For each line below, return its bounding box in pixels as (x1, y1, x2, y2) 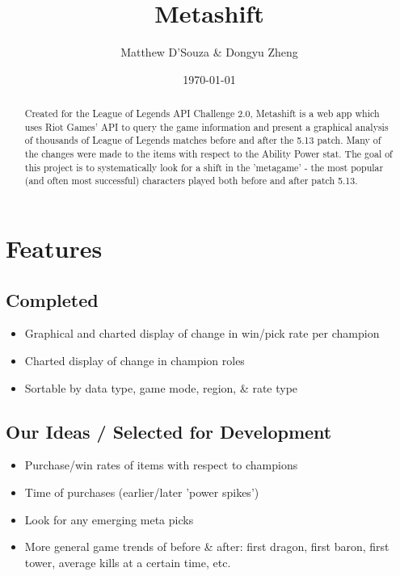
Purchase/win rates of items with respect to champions (24, 456, 298, 473)
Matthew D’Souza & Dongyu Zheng (120, 44, 298, 61)
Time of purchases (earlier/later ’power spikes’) (24, 484, 259, 501)
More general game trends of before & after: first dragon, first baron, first (24, 538, 389, 555)
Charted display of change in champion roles (24, 352, 245, 369)
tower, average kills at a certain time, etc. (24, 553, 231, 570)
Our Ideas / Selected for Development (6, 418, 332, 444)
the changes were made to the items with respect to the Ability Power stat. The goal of (24, 147, 393, 161)
